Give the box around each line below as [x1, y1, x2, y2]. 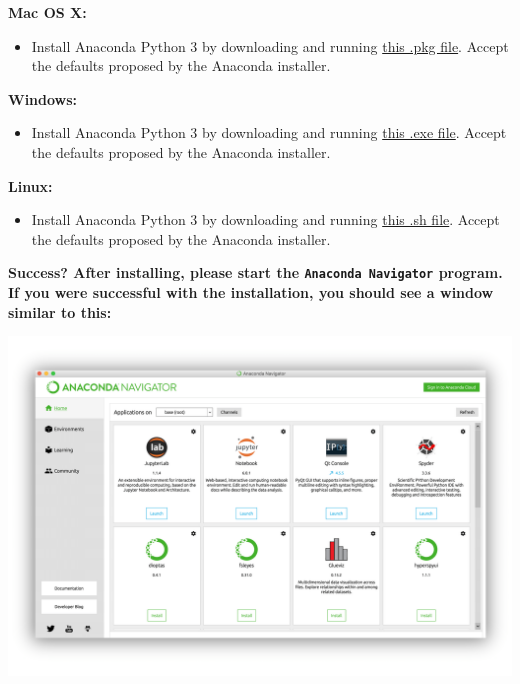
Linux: [8, 175, 53, 196]
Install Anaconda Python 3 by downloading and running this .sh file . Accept [31, 209, 500, 230]
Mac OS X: [8, 2, 87, 22]
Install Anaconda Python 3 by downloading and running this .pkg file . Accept [31, 35, 509, 56]
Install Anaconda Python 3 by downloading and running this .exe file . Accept [31, 122, 507, 143]
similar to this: [8, 301, 112, 322]
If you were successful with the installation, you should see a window [8, 282, 494, 302]
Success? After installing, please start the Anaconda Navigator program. [8, 262, 503, 283]
